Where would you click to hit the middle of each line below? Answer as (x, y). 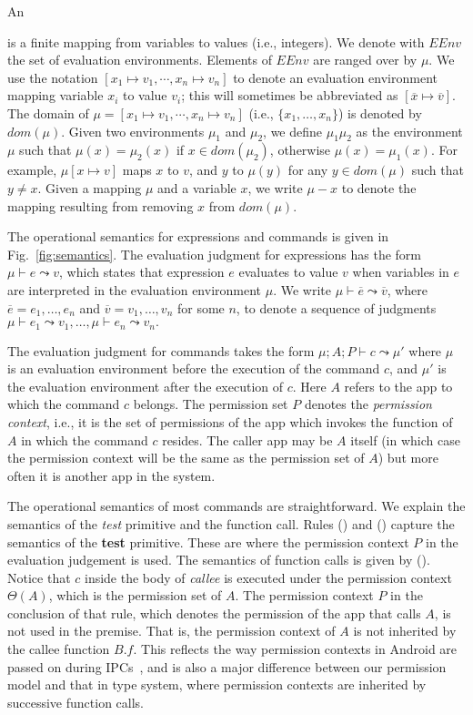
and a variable (197, 187)
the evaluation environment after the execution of (146, 386)
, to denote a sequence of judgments (336, 307)
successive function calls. (76, 702)
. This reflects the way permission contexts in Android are (295, 649)
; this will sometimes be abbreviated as (290, 95)
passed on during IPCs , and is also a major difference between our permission (227, 666)
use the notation (53, 77)
